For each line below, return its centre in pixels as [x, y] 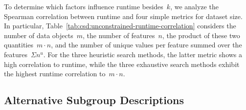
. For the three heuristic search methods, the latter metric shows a [143, 54]
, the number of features [119, 35]
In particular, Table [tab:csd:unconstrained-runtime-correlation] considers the [120, 26]
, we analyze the [194, 6]
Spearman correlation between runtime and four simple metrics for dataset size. [123, 16]
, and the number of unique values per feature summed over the [146, 45]
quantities [19, 45]
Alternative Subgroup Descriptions [94, 100]
